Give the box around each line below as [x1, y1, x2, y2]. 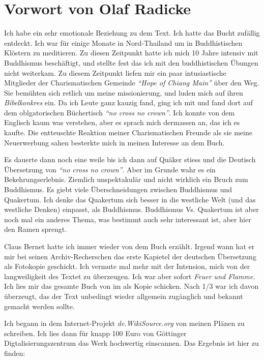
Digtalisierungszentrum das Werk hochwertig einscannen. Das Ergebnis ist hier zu [4, 338, 259, 348]
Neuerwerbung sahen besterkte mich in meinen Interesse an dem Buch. [4, 137, 225, 147]
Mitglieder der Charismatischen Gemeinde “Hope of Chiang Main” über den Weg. [4, 77, 259, 88]
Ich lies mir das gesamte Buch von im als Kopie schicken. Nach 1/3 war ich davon [4, 281, 259, 291]
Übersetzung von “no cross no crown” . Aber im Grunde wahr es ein [4, 164, 216, 174]
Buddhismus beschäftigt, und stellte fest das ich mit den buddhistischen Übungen [4, 57, 258, 68]
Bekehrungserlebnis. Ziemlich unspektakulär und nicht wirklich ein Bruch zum [4, 174, 248, 185]
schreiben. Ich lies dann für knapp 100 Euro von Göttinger [4, 327, 187, 338]
